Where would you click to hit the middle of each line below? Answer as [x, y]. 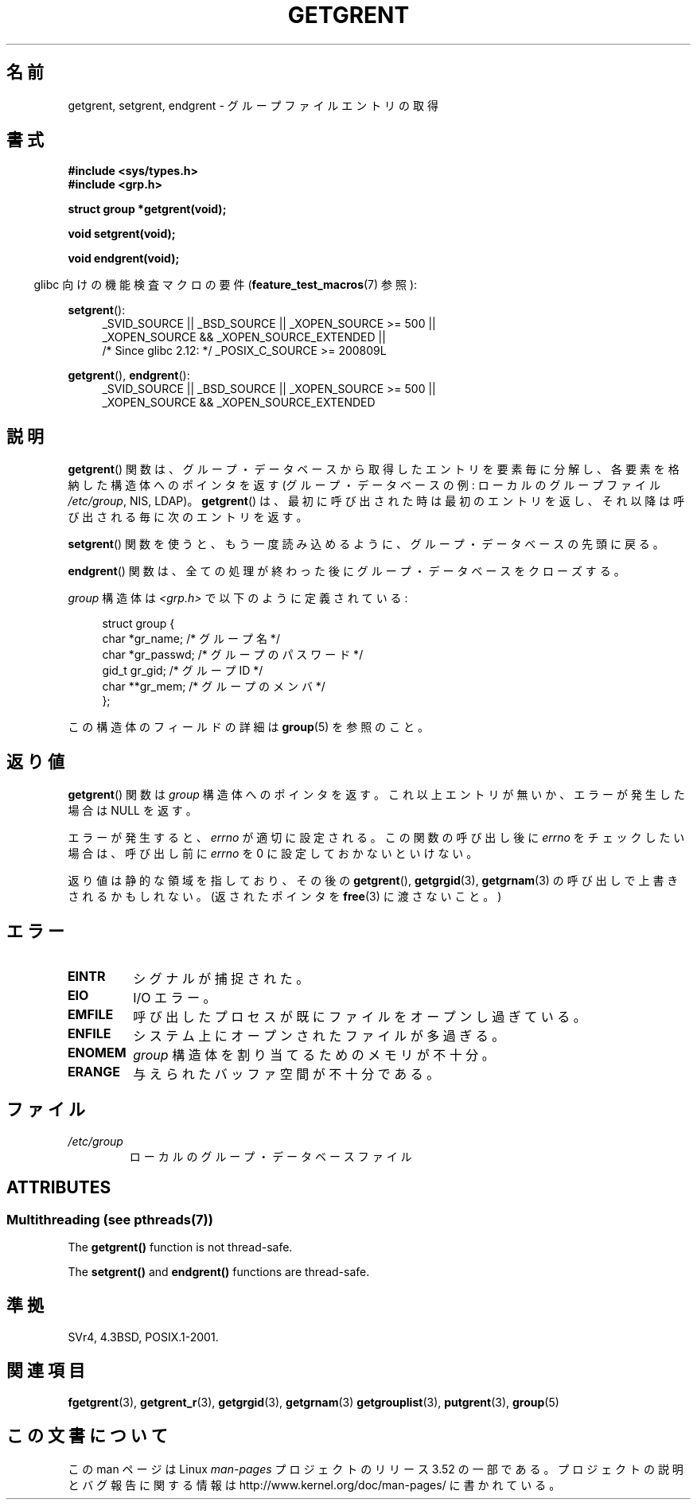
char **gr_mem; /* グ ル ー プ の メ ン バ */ [214, 687]
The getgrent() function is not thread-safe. [180, 1247]
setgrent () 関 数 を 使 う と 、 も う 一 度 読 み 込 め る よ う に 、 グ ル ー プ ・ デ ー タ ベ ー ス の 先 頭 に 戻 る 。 [366, 544]
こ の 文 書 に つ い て [87, 1436]
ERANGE [93, 1071]
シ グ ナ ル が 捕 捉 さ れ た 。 [221, 978]
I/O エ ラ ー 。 [175, 997]
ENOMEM [97, 1052]
